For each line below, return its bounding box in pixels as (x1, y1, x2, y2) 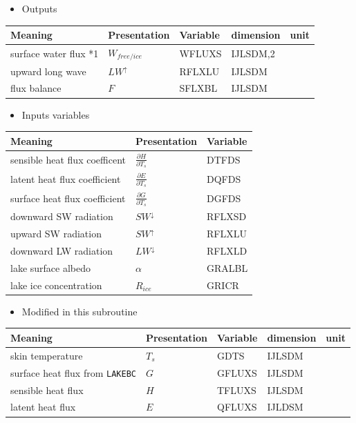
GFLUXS (217, 365, 257, 380)
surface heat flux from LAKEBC (10, 365, 136, 380)
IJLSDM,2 (231, 46, 275, 60)
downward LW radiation (10, 244, 113, 258)
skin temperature (10, 348, 83, 362)
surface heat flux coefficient (10, 191, 126, 206)
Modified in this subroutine (21, 304, 138, 318)
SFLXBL (179, 81, 218, 95)
